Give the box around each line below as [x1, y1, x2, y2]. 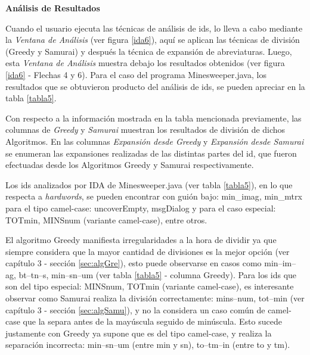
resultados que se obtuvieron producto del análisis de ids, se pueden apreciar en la [5, 80, 305, 92]
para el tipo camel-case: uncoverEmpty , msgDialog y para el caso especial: [5, 201, 276, 214]
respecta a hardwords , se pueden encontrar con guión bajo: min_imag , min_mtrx [5, 190, 302, 203]
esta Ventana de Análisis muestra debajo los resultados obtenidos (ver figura [5, 57, 285, 69]
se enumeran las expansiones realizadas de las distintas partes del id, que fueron [5, 147, 297, 159]
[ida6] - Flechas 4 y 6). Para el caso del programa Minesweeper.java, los [5, 68, 266, 80]
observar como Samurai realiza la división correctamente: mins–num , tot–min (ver [5, 292, 305, 304]
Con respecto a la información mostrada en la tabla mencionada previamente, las [5, 111, 302, 124]
